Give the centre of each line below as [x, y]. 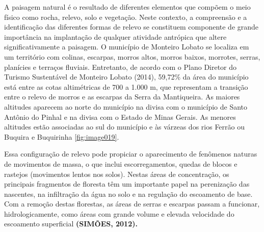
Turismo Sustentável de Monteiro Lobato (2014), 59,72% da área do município [126, 77]
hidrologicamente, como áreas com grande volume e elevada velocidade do [119, 213]
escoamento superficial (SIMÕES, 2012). [71, 224]
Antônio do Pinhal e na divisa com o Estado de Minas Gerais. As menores [120, 117]
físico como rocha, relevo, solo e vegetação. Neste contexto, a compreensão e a [126, 17]
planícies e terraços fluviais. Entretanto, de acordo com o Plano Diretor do [121, 67]
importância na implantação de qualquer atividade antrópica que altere [115, 36]
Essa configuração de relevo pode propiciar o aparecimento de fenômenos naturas [131, 154]
